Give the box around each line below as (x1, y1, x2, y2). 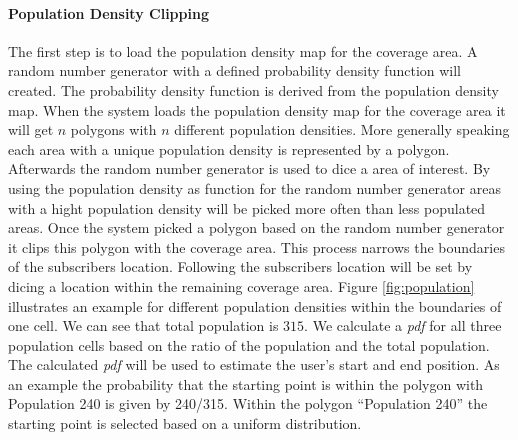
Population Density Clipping (8, 2, 209, 23)
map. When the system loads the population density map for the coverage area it (8, 99, 506, 120)
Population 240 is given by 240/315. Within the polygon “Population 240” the (8, 393, 488, 414)
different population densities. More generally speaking (174, 119, 510, 140)
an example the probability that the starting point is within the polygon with (8, 373, 484, 394)
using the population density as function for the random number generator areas (8, 177, 501, 198)
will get (8, 119, 54, 140)
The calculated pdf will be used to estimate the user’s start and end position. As (8, 354, 500, 375)
